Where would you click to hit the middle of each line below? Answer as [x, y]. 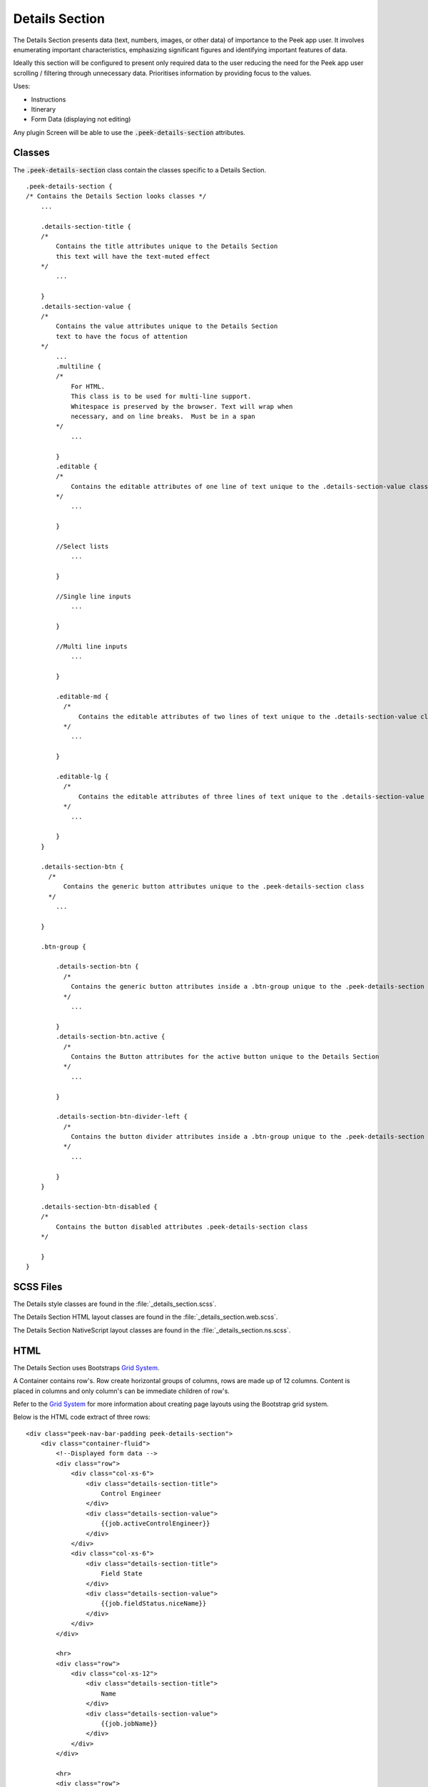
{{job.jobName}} [129, 1724]
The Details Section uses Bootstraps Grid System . [86, 1367]
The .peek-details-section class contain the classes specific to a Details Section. [140, 170]
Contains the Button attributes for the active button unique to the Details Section [225, 1056]
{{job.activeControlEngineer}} [156, 1524]
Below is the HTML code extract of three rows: [82, 1417]
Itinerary [44, 109]
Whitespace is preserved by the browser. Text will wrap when [182, 406]
